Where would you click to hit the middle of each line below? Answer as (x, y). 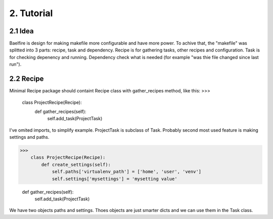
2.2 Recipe (27, 79)
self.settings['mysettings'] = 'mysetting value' (115, 179)
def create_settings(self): (76, 165)
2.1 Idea (21, 31)
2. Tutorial (31, 13)
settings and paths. (29, 137)
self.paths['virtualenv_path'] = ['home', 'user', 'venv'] (127, 172)
